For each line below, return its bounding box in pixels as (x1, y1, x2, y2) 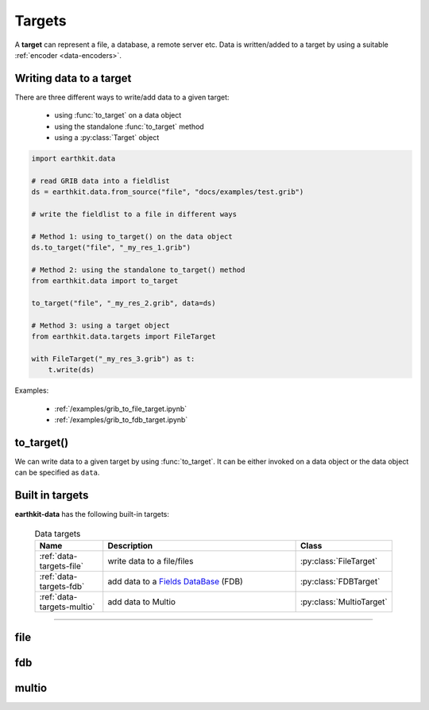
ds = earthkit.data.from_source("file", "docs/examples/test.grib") (31, 188, 304, 196)
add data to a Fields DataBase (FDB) (107, 576, 244, 588)
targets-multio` (39, 601, 95, 612)
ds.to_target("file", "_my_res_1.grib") (31, 243, 191, 252)
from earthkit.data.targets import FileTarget (31, 332, 216, 341)
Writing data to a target (14, 72, 132, 85)
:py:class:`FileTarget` (300, 556, 378, 567)
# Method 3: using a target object (31, 320, 170, 330)
